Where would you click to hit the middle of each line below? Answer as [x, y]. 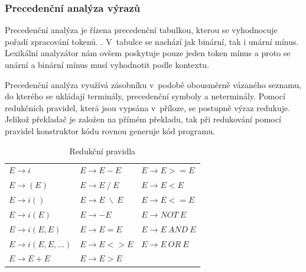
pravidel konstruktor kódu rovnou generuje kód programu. [110, 130]
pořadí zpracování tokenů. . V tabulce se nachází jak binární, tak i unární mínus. [152, 41]
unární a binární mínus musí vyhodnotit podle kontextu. [107, 64]
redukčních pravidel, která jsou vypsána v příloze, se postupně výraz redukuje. [148, 107]
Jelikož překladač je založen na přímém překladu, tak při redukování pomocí [143, 119]
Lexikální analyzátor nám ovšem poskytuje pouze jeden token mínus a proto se [148, 53]
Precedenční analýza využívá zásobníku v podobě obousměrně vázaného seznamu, [153, 84]
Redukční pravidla [102, 150]
